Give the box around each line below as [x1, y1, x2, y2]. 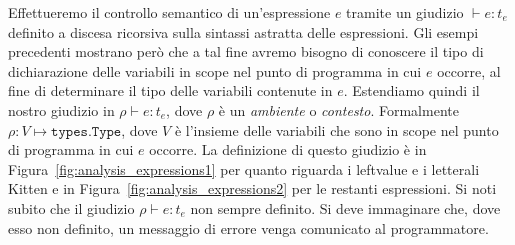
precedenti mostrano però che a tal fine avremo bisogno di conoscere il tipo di [8, 41, 484, 62]
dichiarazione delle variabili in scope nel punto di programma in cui [8, 60, 422, 81]
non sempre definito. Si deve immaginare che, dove [190, 197, 501, 218]
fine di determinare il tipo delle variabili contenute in [8, 80, 333, 101]
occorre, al [437, 60, 501, 81]
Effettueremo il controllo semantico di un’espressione [8, 2, 331, 22]
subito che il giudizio [8, 197, 135, 218]
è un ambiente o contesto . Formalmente [218, 99, 459, 120]
